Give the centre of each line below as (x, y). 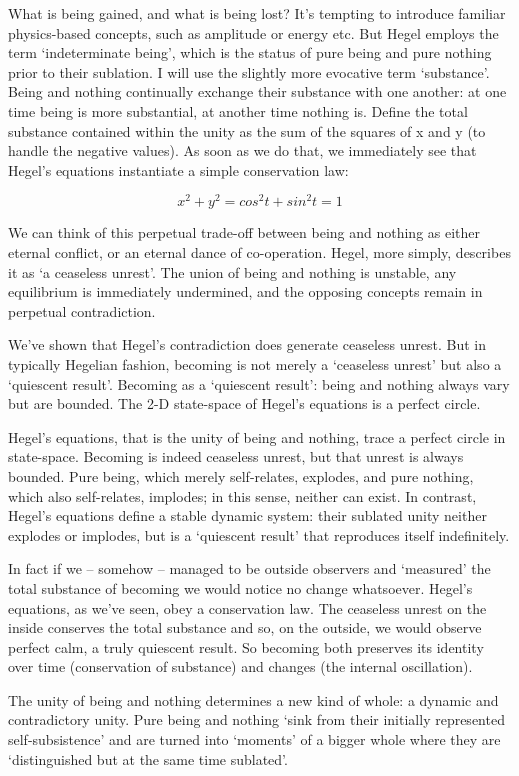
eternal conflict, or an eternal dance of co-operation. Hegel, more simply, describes (259, 252)
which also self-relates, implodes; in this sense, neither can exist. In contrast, (242, 495)
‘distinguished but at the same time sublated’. (148, 758)
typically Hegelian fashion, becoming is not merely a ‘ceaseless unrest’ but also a (255, 363)
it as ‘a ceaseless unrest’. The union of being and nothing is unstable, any (232, 271)
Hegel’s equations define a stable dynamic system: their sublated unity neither (247, 515)
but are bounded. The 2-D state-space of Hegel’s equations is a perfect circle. (244, 403)
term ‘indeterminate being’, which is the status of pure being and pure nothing (250, 52)
